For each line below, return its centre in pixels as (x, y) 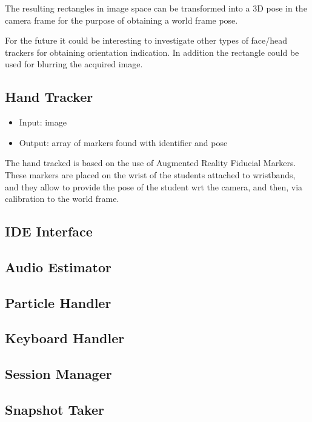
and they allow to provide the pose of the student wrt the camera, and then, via (154, 186)
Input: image (43, 122)
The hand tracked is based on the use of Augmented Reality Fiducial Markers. (151, 163)
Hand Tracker (49, 97)
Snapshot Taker (55, 410)
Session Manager (58, 374)
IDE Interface (49, 231)
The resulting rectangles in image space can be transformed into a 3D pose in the (156, 8)
